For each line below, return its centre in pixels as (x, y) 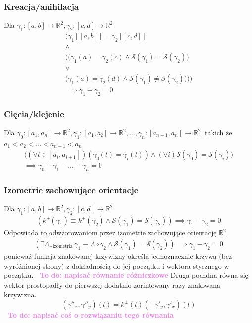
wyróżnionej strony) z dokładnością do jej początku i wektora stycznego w (117, 265)
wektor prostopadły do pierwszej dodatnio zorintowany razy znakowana (112, 285)
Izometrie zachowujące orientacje (71, 190)
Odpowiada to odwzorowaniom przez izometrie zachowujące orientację (110, 233)
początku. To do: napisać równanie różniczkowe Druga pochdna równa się (126, 275)
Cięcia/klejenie (34, 114)
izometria (63, 246)
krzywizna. (20, 295)
